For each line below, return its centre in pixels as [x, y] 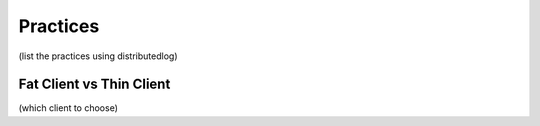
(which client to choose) [68, 108]
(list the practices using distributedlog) [98, 56]
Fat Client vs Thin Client [94, 84]
